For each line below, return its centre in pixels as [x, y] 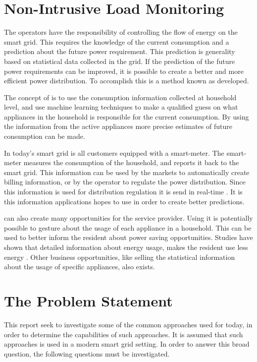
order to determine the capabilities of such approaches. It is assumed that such [124, 334]
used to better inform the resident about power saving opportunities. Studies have [128, 237]
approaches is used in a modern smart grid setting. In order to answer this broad [127, 344]
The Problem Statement [88, 300]
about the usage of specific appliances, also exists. [79, 267]
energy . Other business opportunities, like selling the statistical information [120, 257]
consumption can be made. [45, 136]
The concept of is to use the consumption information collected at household [120, 97]
